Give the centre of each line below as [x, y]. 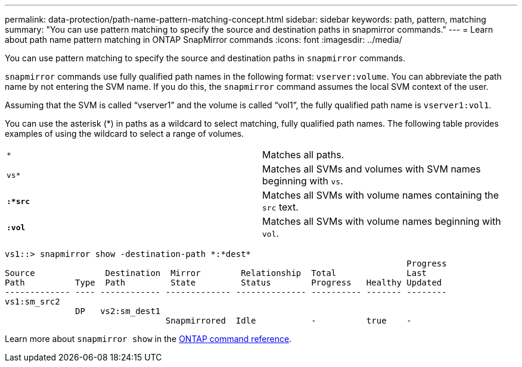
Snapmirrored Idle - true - [288, 321]
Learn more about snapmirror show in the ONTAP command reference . [148, 339]
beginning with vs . [303, 181]
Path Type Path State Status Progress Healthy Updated [223, 283]
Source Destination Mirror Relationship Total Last [216, 273]
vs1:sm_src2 [32, 302]
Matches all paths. [303, 155]
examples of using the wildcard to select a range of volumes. [125, 134]
